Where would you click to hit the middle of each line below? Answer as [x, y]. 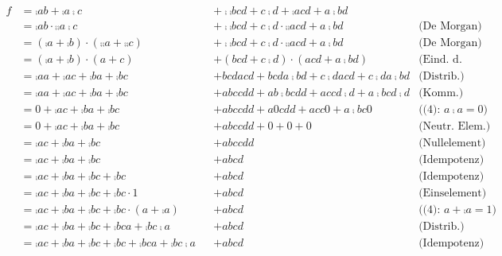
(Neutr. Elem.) [455, 127]
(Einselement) [453, 194]
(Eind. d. [440, 60]
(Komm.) [441, 93]
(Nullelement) [452, 144]
